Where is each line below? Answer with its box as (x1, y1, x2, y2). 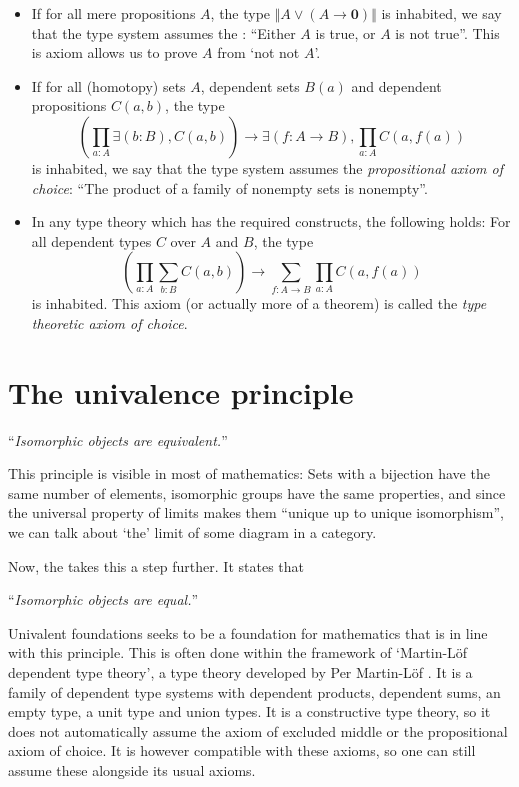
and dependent (351, 75, 442, 96)
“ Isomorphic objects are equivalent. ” (8, 429, 228, 450)
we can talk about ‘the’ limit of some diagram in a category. (8, 522, 377, 543)
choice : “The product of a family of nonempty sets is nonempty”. (31, 177, 428, 198)
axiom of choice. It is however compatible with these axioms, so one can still (8, 740, 476, 761)
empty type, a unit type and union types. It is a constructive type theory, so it (8, 701, 491, 722)
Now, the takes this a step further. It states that (8, 555, 304, 576)
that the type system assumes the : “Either (31, 22, 296, 43)
